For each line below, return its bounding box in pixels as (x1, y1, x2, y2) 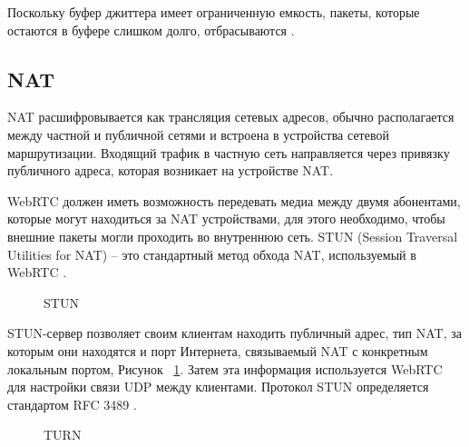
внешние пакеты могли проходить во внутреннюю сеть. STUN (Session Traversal (7, 226, 458, 245)
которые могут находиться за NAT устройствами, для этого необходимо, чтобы (7, 209, 445, 228)
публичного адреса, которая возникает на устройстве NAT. (7, 161, 334, 180)
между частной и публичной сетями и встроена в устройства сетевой (7, 124, 389, 144)
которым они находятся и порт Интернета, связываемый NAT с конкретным (7, 341, 428, 360)
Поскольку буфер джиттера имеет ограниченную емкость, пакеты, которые (7, 3, 420, 21)
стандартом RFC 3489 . (7, 394, 137, 413)
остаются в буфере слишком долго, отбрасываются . (7, 20, 295, 39)
